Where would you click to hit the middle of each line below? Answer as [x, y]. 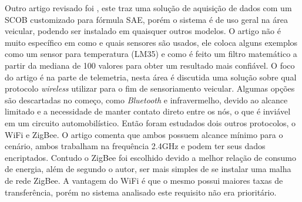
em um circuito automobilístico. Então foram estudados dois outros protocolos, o [150, 122]
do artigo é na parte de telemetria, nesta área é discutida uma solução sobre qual [151, 77]
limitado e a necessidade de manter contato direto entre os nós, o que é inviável [148, 111]
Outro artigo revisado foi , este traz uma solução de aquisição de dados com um [148, 8]
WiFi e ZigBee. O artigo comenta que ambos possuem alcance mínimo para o [144, 134]
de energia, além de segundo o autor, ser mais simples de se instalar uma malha [148, 169]
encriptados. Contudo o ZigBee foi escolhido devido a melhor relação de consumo [150, 157]
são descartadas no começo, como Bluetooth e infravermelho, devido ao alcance [146, 100]
